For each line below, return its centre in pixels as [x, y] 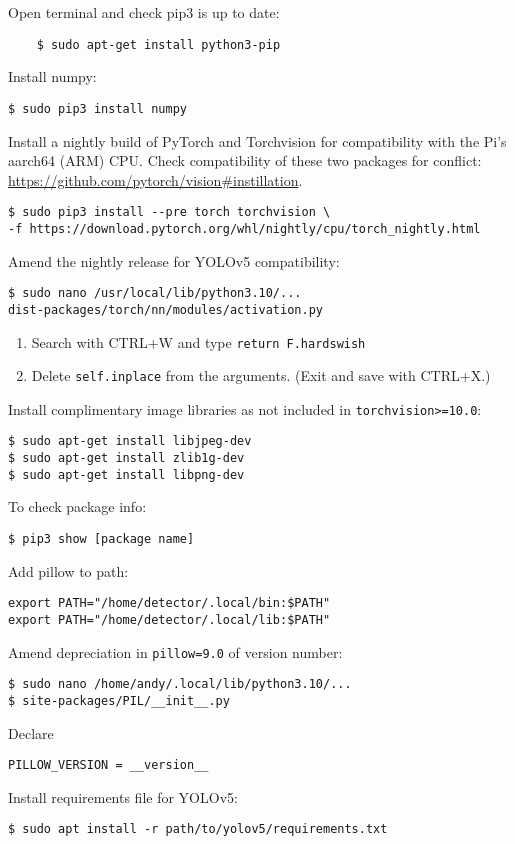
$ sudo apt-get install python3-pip [158, 44]
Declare [31, 732]
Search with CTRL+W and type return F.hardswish [198, 341]
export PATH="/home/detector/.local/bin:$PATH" [169, 603]
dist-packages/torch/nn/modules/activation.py [165, 309]
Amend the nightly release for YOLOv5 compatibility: [174, 260]
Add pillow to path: [68, 570]
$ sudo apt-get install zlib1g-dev [126, 458]
